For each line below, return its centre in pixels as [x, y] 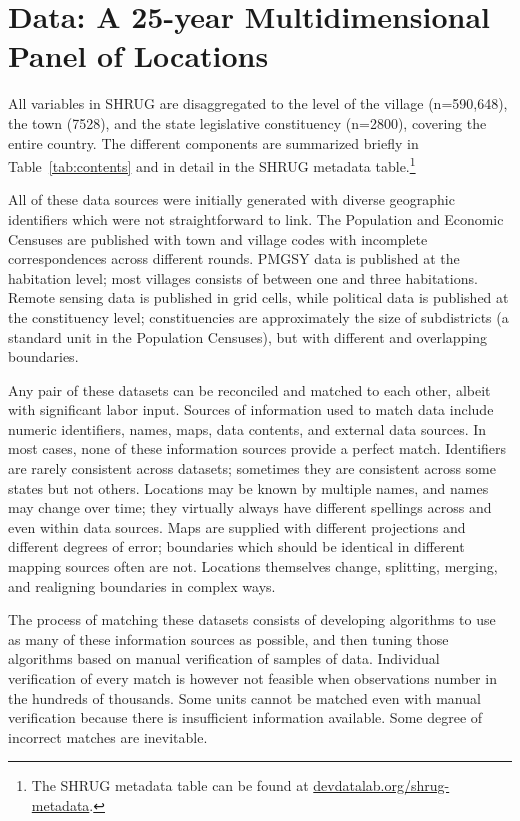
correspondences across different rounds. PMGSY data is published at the [234, 258]
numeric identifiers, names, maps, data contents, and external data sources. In [247, 428]
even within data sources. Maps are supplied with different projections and [237, 526]
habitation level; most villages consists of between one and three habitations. [243, 277]
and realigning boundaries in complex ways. [142, 585]
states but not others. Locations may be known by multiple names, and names [248, 487]
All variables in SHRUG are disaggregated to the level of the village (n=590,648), [258, 103]
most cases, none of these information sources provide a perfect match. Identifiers [257, 448]
